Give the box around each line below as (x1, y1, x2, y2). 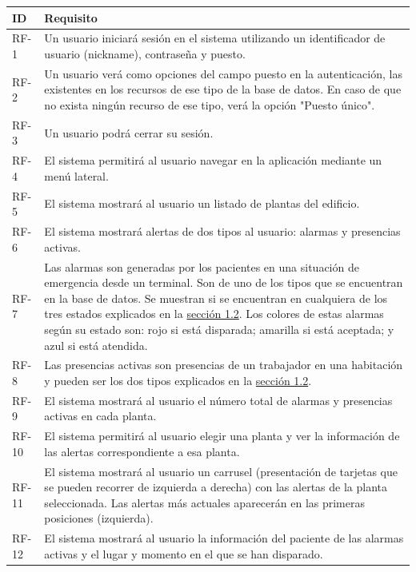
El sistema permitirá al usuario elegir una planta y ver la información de (44, 427, 400, 444)
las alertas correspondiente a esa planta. (44, 443, 240, 459)
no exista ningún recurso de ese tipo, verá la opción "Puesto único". (44, 96, 375, 113)
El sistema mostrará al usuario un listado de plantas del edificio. (44, 195, 360, 212)
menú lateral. (44, 167, 109, 184)
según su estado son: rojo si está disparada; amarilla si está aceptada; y (44, 320, 394, 337)
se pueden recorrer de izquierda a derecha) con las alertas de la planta (44, 479, 387, 495)
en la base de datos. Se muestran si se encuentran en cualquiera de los (44, 289, 388, 306)
